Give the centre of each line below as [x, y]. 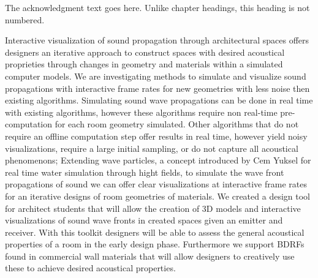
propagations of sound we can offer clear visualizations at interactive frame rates [156, 184]
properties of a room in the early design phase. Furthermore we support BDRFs [155, 244]
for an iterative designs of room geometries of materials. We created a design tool [157, 196]
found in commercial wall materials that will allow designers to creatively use [150, 256]
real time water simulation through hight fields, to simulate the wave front [145, 172]
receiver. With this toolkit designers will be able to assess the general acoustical [155, 232]
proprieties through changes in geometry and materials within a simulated [144, 64]
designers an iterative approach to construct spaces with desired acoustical [145, 52]
